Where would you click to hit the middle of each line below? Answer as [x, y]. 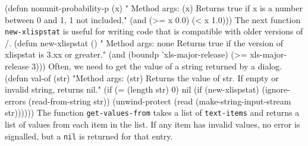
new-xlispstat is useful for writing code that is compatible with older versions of [154, 31]
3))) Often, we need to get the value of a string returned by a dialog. [157, 66]
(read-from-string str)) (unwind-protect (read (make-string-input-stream [160, 101]
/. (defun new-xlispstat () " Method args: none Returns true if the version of [144, 42]
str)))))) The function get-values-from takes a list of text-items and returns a [152, 112]
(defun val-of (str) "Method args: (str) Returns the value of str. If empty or [142, 77]
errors [15, 101]
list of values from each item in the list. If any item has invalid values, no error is [153, 124]
